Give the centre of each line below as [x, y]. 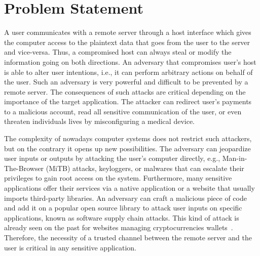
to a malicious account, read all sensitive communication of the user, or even [123, 111]
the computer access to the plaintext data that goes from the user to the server [127, 42]
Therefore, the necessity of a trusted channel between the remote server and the [128, 237]
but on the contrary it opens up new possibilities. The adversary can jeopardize [127, 148]
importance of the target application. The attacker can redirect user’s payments [128, 101]
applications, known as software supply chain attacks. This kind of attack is [122, 217]
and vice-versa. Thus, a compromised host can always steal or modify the [118, 52]
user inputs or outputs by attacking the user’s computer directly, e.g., [112, 158]
